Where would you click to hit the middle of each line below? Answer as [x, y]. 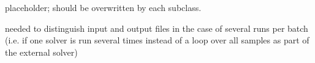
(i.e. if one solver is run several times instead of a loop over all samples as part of [157, 40]
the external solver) [41, 52]
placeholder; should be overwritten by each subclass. [103, 7]
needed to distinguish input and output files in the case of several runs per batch [157, 28]
